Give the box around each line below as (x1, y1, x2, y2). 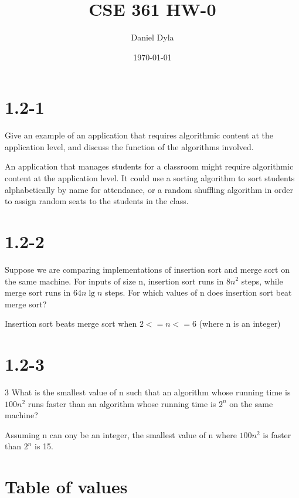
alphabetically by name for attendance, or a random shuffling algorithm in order (5, 183, 293, 195)
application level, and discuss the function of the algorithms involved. (5, 140, 254, 153)
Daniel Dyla (131, 31, 174, 43)
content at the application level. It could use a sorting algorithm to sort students (5, 172, 295, 184)
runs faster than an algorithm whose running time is (28, 397, 216, 409)
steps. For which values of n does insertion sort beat (105, 286, 292, 299)
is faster (263, 428, 291, 441)
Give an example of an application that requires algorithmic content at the (5, 129, 274, 141)
